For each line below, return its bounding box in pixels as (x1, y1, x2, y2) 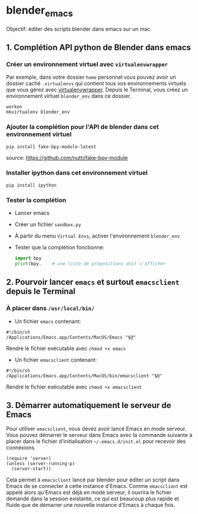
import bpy (14, 255, 42, 261)
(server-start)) (11, 466, 51, 472)
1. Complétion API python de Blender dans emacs (6, 42, 191, 52)
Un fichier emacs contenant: (14, 317, 82, 325)
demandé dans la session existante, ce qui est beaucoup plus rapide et (6, 495, 179, 502)
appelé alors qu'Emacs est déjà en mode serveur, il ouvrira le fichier (6, 489, 172, 496)
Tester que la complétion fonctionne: (14, 244, 105, 251)
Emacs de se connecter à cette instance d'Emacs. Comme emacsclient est (6, 483, 188, 490)
